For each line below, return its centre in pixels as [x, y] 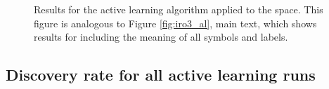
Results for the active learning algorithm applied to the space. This [179, 9]
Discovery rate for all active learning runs [161, 75]
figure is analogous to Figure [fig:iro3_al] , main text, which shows [175, 23]
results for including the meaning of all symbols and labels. [161, 37]
